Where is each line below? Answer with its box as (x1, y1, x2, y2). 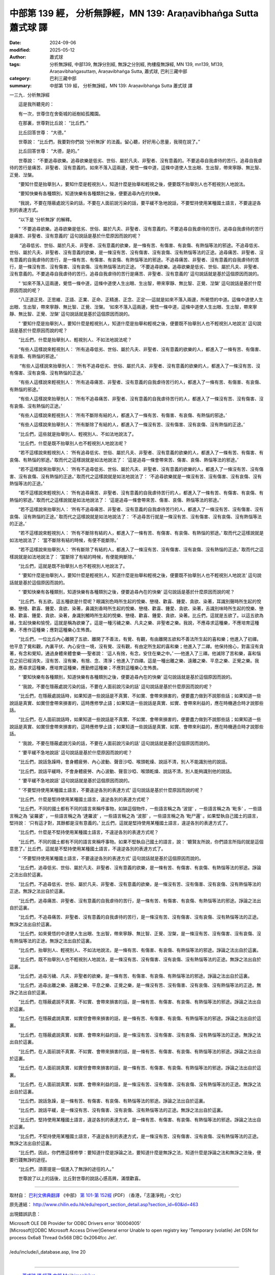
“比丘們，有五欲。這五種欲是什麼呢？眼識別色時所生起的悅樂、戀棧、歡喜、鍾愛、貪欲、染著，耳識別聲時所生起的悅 (18, 598, 262, 604)
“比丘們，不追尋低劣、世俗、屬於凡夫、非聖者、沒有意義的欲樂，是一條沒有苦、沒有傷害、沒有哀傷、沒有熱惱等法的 (18, 881, 262, 887)
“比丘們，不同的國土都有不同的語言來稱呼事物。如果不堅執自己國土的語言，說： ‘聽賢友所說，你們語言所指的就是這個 (18, 838, 264, 845)
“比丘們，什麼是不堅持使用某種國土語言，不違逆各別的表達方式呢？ (18, 829, 159, 835)
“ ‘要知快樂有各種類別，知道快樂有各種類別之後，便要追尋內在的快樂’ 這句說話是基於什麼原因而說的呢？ (18, 589, 235, 595)
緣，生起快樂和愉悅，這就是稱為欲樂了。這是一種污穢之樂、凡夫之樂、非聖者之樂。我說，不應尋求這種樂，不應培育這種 (9, 620, 259, 626)
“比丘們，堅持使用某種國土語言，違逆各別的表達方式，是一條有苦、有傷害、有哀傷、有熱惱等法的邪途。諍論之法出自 (18, 1116, 262, 1123)
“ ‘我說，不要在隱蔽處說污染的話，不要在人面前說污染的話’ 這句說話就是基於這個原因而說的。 (18, 740, 213, 746)
